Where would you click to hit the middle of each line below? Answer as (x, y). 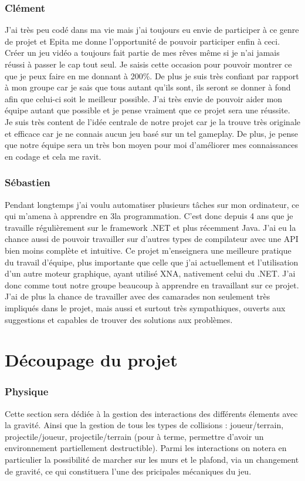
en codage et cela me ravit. (53, 156)
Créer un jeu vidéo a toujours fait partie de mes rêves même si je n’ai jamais (142, 53)
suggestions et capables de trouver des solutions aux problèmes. (119, 319)
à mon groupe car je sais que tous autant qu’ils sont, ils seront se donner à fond (148, 87)
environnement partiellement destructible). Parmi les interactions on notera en (146, 448)
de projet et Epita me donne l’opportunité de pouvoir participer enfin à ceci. (143, 41)
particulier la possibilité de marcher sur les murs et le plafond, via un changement (152, 460)
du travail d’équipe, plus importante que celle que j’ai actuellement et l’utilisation (152, 262)
